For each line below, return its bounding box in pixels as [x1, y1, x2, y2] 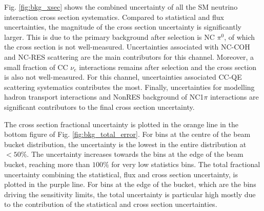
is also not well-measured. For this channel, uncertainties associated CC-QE [4, 72, 242, 82]
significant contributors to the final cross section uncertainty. [4, 101, 195, 112]
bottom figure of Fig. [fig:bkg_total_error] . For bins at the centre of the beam [4, 129, 251, 139]
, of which [224, 31, 255, 42]
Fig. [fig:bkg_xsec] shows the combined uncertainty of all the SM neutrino [4, 2, 238, 12]
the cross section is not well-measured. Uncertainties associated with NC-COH [4, 41, 250, 52]
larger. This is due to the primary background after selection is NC [4, 31, 215, 42]
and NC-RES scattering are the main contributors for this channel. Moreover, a [4, 51, 254, 62]
